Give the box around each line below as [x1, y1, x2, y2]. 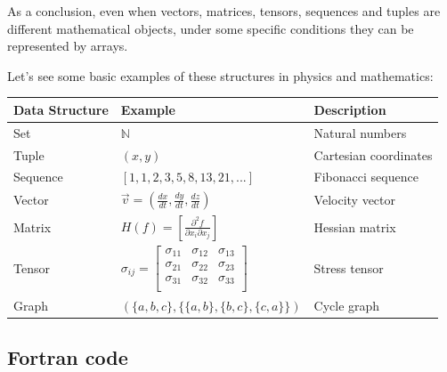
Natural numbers [313, 123, 407, 142]
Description [313, 100, 386, 118]
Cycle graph [313, 295, 380, 314]
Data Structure [13, 100, 109, 118]
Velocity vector [313, 190, 395, 209]
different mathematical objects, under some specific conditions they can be [7, 19, 414, 37]
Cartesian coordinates [313, 145, 433, 164]
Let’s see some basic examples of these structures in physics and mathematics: [7, 66, 434, 85]
